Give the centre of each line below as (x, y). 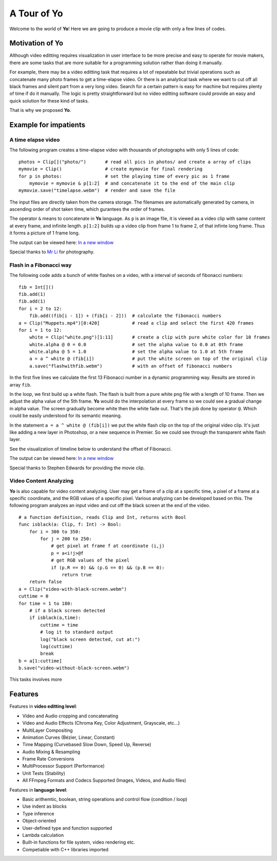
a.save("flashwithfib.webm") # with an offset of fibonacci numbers (131, 366)
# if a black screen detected (67, 610)
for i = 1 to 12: (40, 330)
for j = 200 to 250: (66, 539)
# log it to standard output (77, 632)
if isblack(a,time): (55, 618)
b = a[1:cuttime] (40, 661)
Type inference (38, 813)
